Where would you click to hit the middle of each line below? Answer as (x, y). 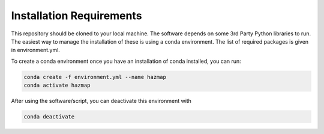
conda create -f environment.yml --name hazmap (95, 77)
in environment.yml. (35, 50)
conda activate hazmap (57, 86)
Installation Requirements (76, 16)
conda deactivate (49, 117)
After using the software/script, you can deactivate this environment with (101, 101)
